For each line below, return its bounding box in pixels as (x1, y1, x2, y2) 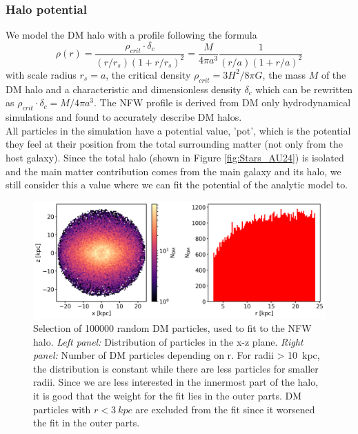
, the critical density (106, 67, 191, 81)
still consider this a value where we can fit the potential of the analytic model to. (6, 177, 348, 192)
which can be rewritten (255, 81, 353, 96)
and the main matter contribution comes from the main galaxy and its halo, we (6, 164, 341, 178)
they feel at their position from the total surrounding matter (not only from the (6, 137, 343, 151)
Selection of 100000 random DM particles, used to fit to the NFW (33, 321, 312, 335)
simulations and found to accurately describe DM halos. (6, 110, 242, 124)
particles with (33, 402, 91, 416)
